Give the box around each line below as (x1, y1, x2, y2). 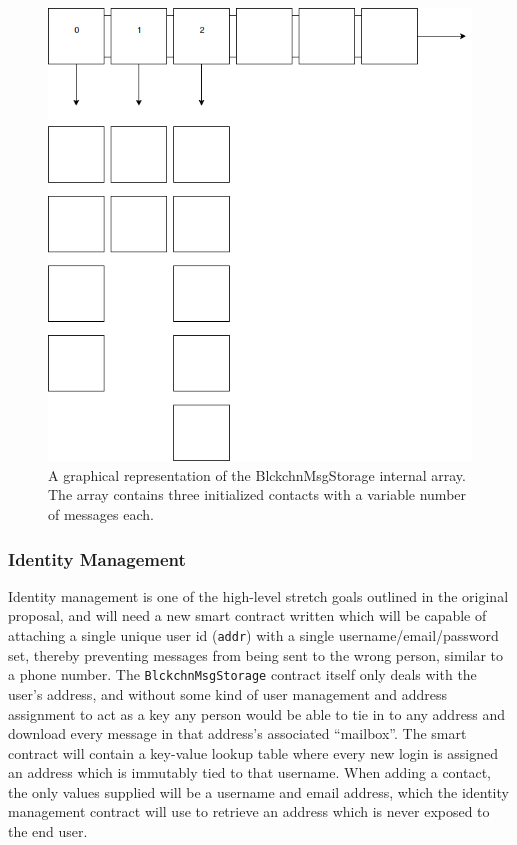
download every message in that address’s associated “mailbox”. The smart (8, 723, 467, 744)
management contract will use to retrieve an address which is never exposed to (8, 801, 490, 822)
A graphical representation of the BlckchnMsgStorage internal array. (48, 464, 466, 485)
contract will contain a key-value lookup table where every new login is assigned (8, 742, 498, 763)
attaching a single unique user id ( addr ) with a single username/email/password (8, 625, 499, 646)
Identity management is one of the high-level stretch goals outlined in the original (8, 585, 509, 606)
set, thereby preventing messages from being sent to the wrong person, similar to (8, 644, 504, 665)
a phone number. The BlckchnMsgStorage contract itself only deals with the (8, 664, 477, 685)
